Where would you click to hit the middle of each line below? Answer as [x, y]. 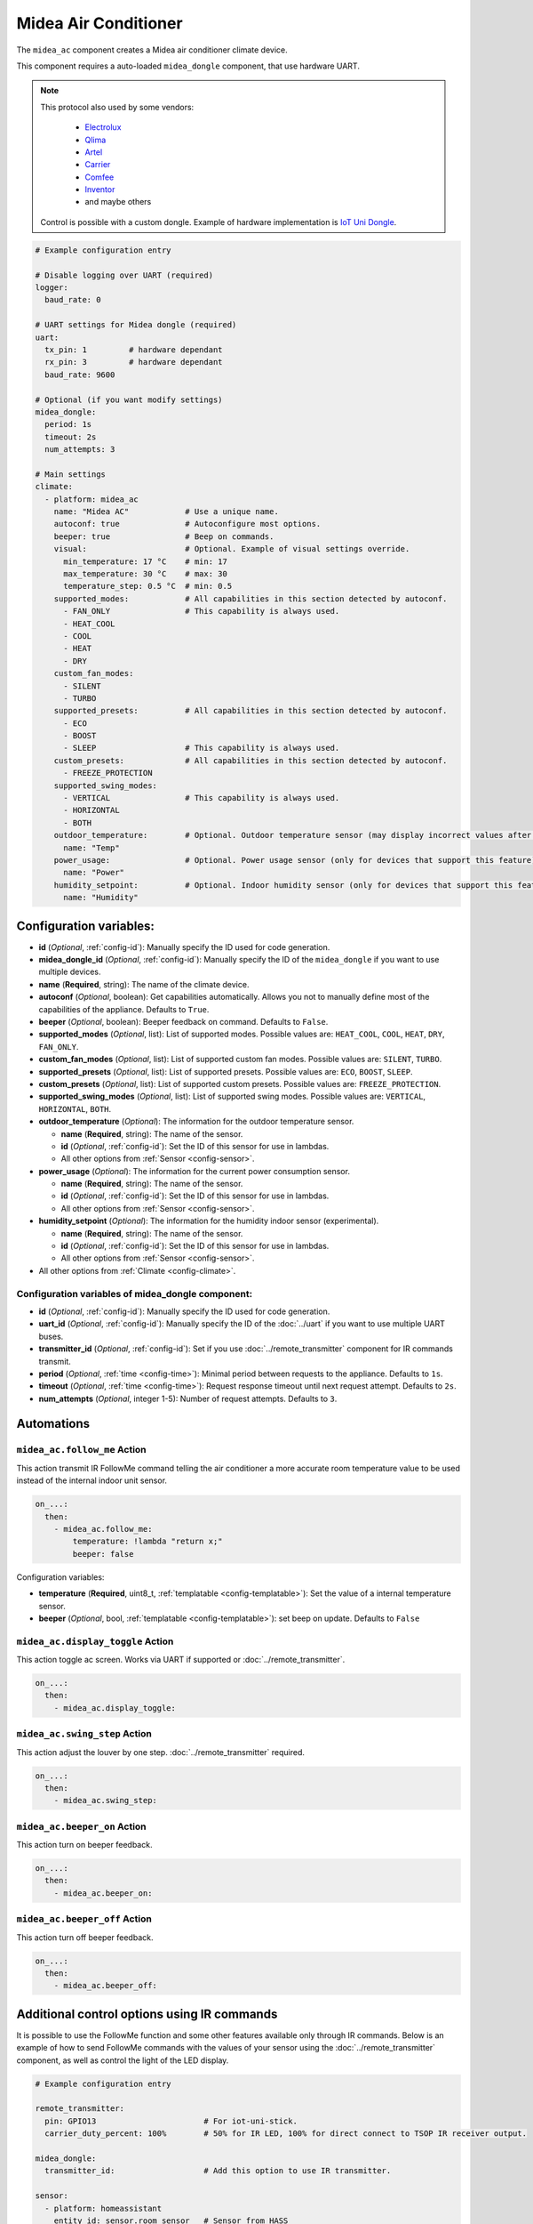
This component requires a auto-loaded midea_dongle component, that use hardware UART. [188, 66]
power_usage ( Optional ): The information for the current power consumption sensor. [195, 1171]
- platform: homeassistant [103, 2208]
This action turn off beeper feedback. [85, 1937]
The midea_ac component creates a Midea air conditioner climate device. [152, 50]
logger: [52, 288]
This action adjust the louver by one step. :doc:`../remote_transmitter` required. [161, 1752]
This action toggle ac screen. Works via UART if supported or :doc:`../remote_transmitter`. [181, 1660]
